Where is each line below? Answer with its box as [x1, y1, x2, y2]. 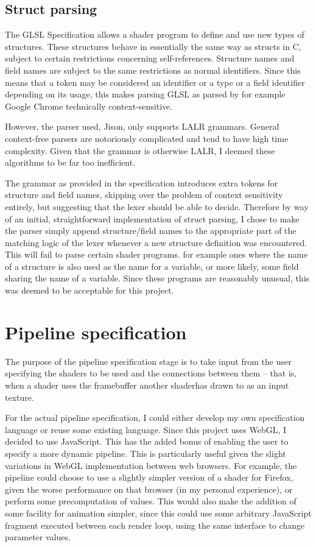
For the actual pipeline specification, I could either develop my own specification [5, 411, 305, 424]
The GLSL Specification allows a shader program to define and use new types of [5, 28, 304, 41]
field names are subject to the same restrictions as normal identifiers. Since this [5, 63, 301, 76]
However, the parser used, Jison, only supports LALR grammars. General [5, 120, 279, 133]
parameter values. [5, 531, 71, 543]
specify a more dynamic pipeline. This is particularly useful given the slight [5, 446, 286, 459]
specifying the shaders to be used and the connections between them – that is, [5, 367, 297, 379]
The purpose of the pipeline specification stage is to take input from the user [5, 355, 292, 367]
